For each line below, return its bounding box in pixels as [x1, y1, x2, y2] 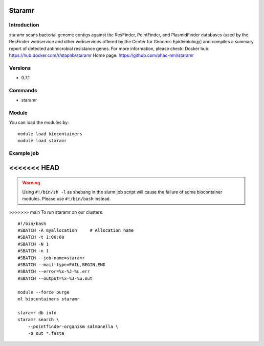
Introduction [9, 22, 39, 28]
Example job [9, 149, 39, 156]
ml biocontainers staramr [18, 296, 80, 301]
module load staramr [18, 138, 67, 144]
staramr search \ [18, 317, 59, 322]
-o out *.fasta [27, 330, 65, 336]
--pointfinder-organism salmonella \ [27, 323, 118, 329]
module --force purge [18, 289, 69, 295]
